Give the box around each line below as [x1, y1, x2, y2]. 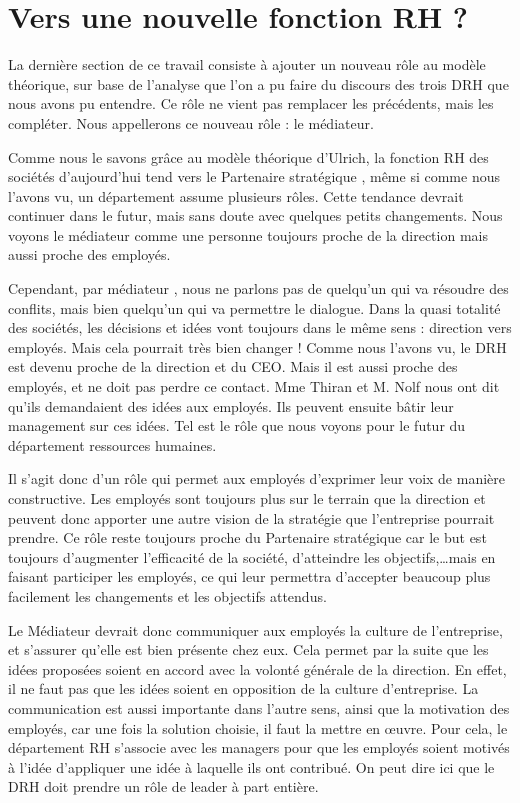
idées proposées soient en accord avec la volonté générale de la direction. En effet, [8, 658, 507, 679]
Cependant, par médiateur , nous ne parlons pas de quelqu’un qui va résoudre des [8, 278, 509, 299]
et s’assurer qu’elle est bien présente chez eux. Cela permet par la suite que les [8, 639, 489, 660]
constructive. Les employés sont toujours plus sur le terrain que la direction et [8, 488, 486, 508]
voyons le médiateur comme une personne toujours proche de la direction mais [8, 224, 488, 245]
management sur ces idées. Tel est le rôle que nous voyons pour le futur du [8, 415, 466, 436]
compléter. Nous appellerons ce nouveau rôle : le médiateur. [8, 112, 374, 133]
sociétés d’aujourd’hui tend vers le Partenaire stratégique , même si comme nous [8, 166, 500, 187]
